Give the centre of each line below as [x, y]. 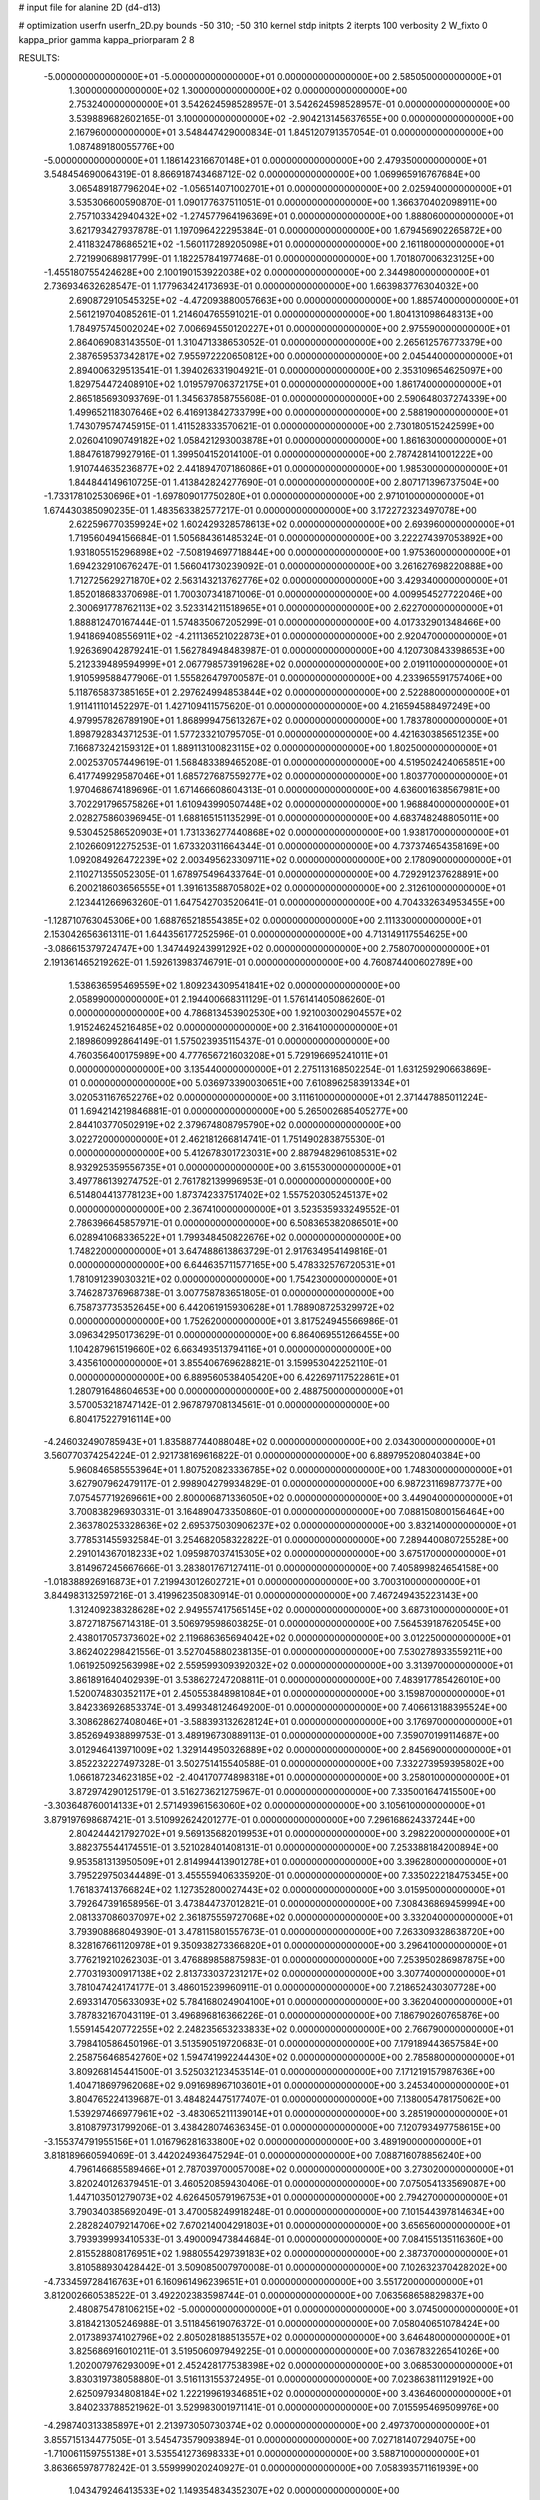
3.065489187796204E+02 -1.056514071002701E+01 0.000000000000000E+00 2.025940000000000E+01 [290, 188]
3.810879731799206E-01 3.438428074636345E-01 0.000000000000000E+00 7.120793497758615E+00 [284, 2127]
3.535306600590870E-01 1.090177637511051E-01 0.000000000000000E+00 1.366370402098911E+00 [283, 202]
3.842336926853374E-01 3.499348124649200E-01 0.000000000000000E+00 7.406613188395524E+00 [288, 1707]
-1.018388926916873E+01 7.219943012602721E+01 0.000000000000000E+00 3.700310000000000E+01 [262, 1581]
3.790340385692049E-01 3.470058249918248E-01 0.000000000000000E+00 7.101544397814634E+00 [286, 2211]
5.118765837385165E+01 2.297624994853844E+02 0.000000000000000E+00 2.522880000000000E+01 [289, 692]
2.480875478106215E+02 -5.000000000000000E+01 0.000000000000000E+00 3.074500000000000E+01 [293, 2309]
